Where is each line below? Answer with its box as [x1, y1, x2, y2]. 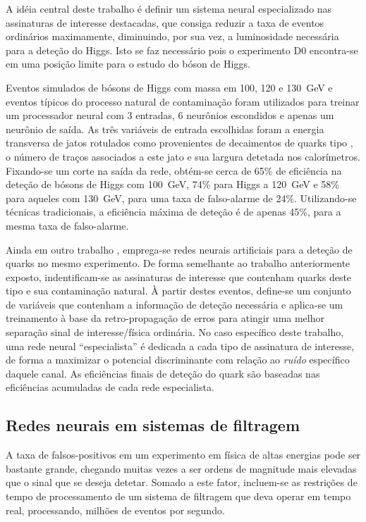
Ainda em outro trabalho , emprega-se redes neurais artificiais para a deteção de [6, 242, 353, 256]
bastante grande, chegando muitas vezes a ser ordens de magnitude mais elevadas [6, 461, 357, 476]
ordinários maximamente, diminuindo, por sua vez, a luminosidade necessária [6, 29, 339, 44]
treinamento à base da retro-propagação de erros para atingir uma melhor [6, 311, 325, 325]
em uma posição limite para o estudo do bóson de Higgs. [6, 56, 250, 71]
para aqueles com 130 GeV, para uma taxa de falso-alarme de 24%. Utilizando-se [6, 190, 357, 205]
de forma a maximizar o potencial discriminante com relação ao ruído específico [6, 352, 350, 367]
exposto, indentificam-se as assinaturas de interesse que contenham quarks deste [6, 269, 352, 284]
